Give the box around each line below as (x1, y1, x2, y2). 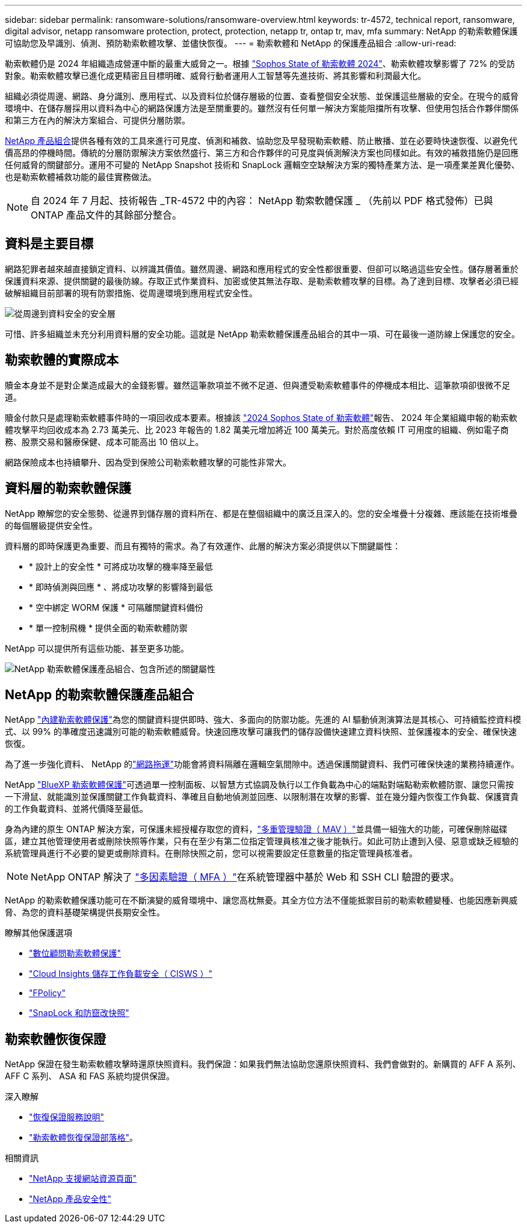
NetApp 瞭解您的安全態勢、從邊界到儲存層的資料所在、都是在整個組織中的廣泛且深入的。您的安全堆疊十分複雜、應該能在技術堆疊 (5, 508, 518, 519)
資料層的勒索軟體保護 (5, 481, 131, 496)
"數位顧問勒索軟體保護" (29, 948, 122, 959)
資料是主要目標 (5, 236, 93, 252)
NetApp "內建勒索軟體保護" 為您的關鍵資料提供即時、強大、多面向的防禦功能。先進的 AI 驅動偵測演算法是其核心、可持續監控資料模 (5, 714, 522, 725)
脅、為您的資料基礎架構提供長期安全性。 (5, 907, 165, 918)
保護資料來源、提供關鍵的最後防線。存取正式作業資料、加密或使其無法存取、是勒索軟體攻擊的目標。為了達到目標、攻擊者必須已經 (5, 275, 519, 286)
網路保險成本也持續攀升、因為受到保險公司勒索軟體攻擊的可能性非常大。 (5, 457, 291, 467)
